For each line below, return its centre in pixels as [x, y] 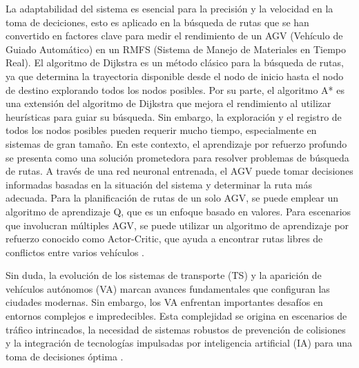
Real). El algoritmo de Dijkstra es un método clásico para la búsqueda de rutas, [175, 62]
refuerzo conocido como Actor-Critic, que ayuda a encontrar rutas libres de [164, 239]
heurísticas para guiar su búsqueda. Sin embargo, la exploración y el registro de [174, 116]
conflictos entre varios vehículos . [75, 252]
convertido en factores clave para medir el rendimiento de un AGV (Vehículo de [174, 36]
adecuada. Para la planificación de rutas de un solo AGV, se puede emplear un [172, 198]
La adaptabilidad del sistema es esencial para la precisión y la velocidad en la [169, 8]
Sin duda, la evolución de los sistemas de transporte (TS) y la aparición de [164, 275]
